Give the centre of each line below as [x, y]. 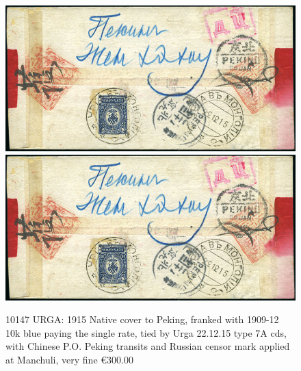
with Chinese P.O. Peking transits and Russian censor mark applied [148, 346]
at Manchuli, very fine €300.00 [69, 360]
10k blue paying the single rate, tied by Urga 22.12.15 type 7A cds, [146, 332]
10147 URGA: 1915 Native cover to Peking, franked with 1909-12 [142, 319]
